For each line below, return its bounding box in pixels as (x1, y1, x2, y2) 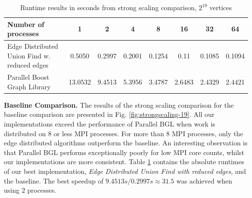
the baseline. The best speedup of (4, 175, 104, 185)
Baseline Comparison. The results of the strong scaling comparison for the (4, 99, 234, 110)
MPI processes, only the (172, 128, 243, 138)
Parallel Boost (7, 72, 49, 82)
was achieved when (176, 175, 233, 185)
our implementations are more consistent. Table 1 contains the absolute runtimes (4, 156, 244, 167)
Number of (7, 19, 45, 29)
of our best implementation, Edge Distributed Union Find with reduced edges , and (4, 166, 246, 176)
